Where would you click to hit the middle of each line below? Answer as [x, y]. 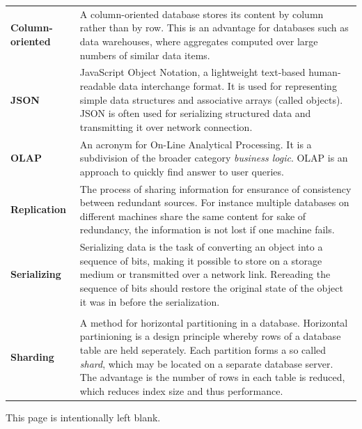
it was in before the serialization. [150, 301]
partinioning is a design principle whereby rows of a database [210, 336]
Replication [39, 209]
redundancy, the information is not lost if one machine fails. [207, 229]
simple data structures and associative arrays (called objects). [211, 99]
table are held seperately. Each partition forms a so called [203, 349]
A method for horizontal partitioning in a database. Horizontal [214, 322]
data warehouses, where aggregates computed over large [199, 41]
